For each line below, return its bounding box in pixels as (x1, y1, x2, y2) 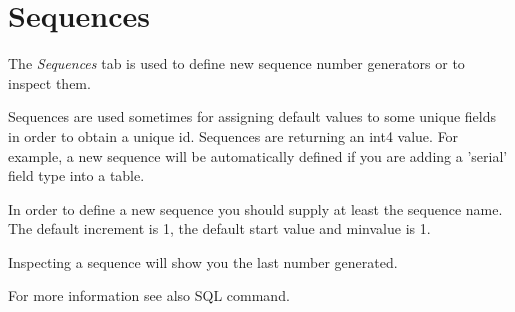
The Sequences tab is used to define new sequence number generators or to (8, 53, 465, 74)
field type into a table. (8, 165, 145, 186)
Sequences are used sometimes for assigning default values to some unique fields (8, 106, 496, 127)
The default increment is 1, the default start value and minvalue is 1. (8, 218, 431, 239)
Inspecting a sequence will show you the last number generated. (8, 251, 398, 272)
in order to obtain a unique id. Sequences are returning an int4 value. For (8, 125, 459, 146)
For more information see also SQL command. (8, 285, 290, 306)
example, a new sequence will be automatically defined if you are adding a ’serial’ (8, 145, 508, 166)
